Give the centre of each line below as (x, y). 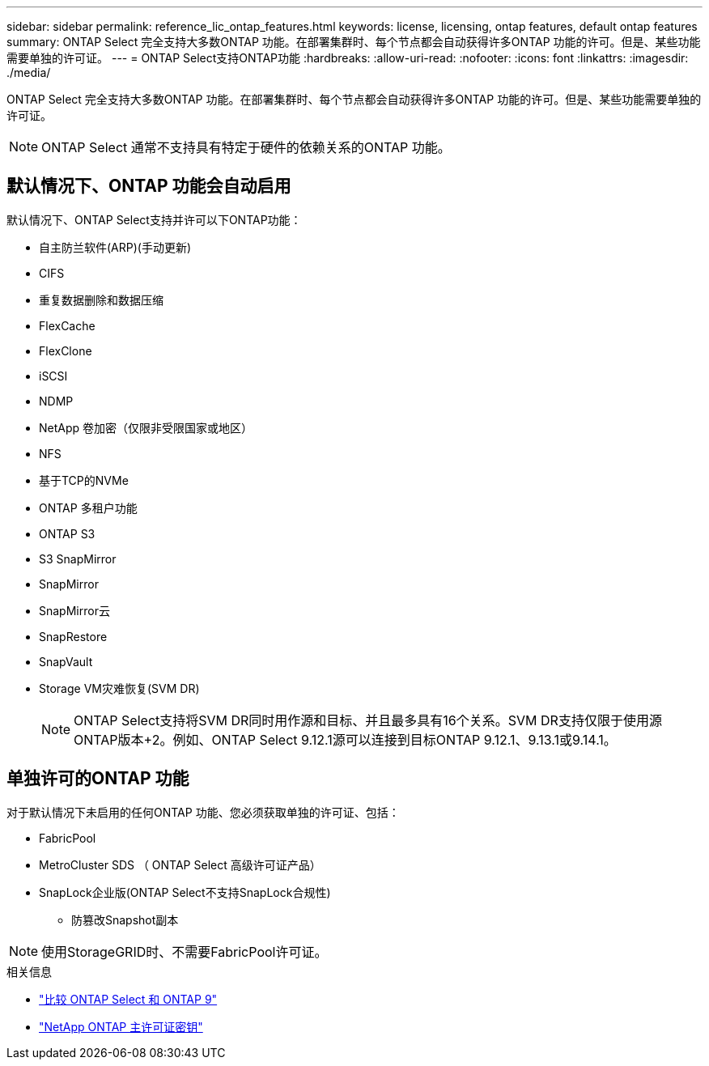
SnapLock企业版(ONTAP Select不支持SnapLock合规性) (185, 892)
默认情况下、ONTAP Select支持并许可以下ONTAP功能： (154, 219)
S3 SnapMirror (78, 558)
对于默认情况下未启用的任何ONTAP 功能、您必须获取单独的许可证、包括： (203, 812)
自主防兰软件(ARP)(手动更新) (115, 247)
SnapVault (66, 661)
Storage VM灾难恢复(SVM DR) (119, 688)
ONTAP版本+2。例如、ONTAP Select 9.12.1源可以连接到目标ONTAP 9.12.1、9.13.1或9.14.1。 (345, 739)
